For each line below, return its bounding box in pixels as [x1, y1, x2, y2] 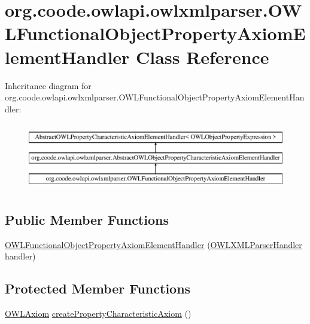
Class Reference [136, 44, 269, 69]
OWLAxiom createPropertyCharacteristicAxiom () [5, 307, 192, 320]
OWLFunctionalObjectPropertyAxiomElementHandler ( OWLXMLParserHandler [5, 238, 302, 250]
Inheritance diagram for [5, 79, 92, 91]
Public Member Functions [5, 210, 169, 229]
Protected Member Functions [5, 279, 191, 298]
